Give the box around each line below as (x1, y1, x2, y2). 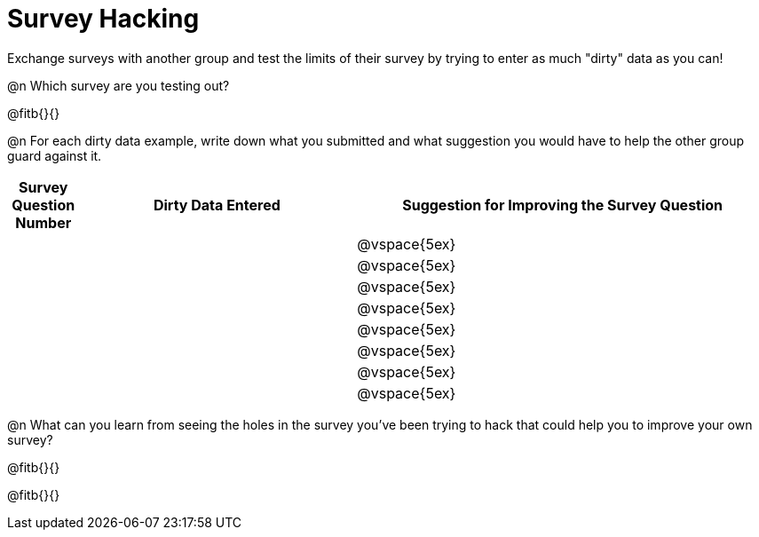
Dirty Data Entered (153, 195, 281, 214)
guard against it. (7, 147, 102, 163)
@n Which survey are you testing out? (7, 77, 230, 93)
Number (15, 213, 72, 232)
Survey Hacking (7, 4, 200, 34)
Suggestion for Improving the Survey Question (402, 195, 723, 214)
